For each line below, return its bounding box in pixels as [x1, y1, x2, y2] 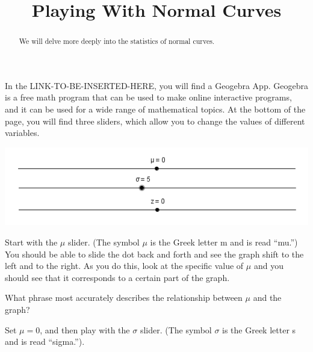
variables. [5, 126, 40, 139]
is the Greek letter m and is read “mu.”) [150, 236, 298, 249]
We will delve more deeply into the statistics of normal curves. [19, 36, 215, 46]
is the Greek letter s [222, 323, 296, 336]
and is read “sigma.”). [5, 335, 85, 348]
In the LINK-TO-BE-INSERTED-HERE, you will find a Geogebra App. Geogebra [5, 79, 308, 91]
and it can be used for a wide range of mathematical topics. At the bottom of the [5, 103, 306, 116]
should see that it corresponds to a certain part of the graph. [5, 271, 230, 283]
